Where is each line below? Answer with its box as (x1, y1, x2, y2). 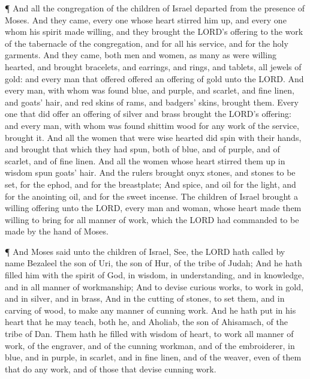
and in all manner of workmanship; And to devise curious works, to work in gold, (5, 280, 303, 293)
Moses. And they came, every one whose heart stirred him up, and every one (5, 13, 287, 26)
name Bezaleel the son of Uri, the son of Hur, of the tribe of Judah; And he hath (5, 257, 302, 269)
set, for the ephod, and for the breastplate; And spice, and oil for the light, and (5, 178, 296, 190)
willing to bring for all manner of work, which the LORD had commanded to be (5, 213, 299, 225)
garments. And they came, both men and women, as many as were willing (5, 49, 276, 61)
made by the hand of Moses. (5, 225, 109, 237)
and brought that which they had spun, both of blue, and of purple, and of (5, 143, 280, 155)
